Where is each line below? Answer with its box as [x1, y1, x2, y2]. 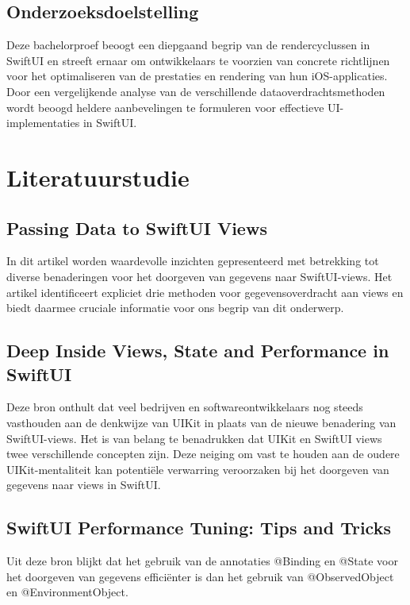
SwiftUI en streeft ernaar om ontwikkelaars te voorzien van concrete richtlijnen [6, 52, 390, 68]
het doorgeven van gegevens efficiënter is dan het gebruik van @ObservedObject [6, 568, 394, 584]
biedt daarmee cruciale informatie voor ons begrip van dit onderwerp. [6, 299, 344, 316]
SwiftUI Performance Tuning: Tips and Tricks [6, 515, 391, 540]
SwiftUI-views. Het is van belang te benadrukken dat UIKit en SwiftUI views [6, 430, 382, 446]
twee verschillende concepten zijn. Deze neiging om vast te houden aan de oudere [6, 445, 400, 462]
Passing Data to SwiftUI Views [6, 215, 267, 240]
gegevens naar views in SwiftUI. [6, 476, 161, 493]
